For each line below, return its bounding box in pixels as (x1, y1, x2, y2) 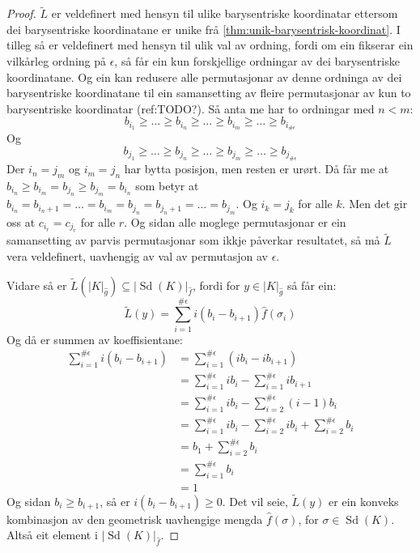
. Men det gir (342, 195, 408, 212)
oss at (6, 213, 36, 230)
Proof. (6, 5, 36, 22)
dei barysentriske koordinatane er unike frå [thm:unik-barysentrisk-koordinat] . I (6, 20, 401, 37)
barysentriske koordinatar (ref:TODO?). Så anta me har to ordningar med (6, 100, 375, 117)
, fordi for (193, 276, 240, 293)
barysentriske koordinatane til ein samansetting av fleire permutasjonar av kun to (6, 84, 411, 101)
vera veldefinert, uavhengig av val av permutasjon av (6, 248, 268, 265)
